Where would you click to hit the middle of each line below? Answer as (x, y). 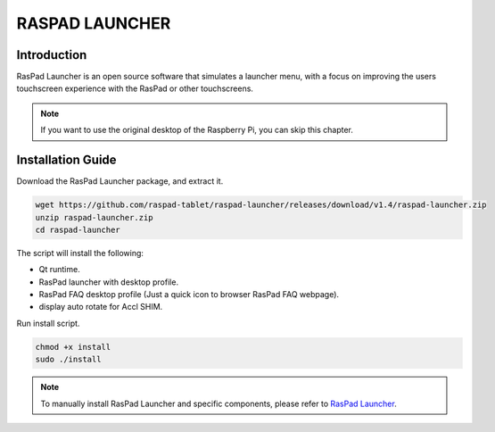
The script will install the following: (80, 253)
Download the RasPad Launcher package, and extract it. (120, 181)
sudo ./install (68, 360)
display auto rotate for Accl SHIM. (101, 307)
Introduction (52, 55)
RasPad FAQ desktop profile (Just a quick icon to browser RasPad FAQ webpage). (189, 295)
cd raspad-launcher (78, 229)
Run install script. (48, 323)
